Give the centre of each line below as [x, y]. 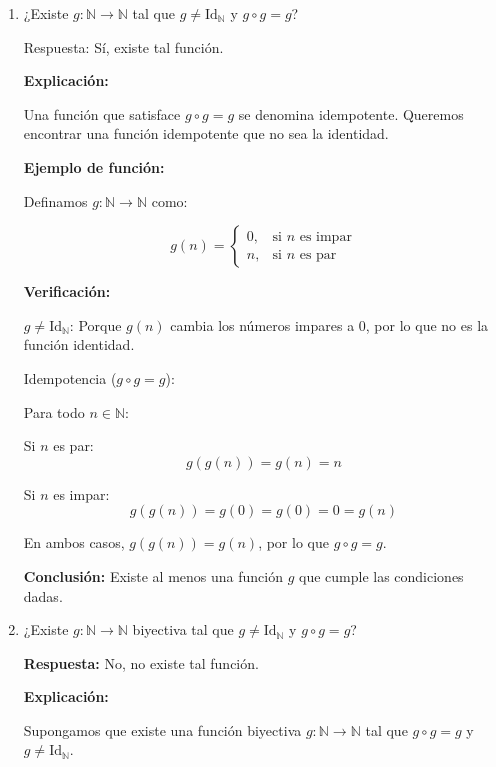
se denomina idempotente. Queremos [351, 113]
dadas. [43, 595]
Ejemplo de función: [94, 166]
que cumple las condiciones [381, 575]
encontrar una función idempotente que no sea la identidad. [206, 133]
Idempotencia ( [70, 377]
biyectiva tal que [183, 629]
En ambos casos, [74, 542]
